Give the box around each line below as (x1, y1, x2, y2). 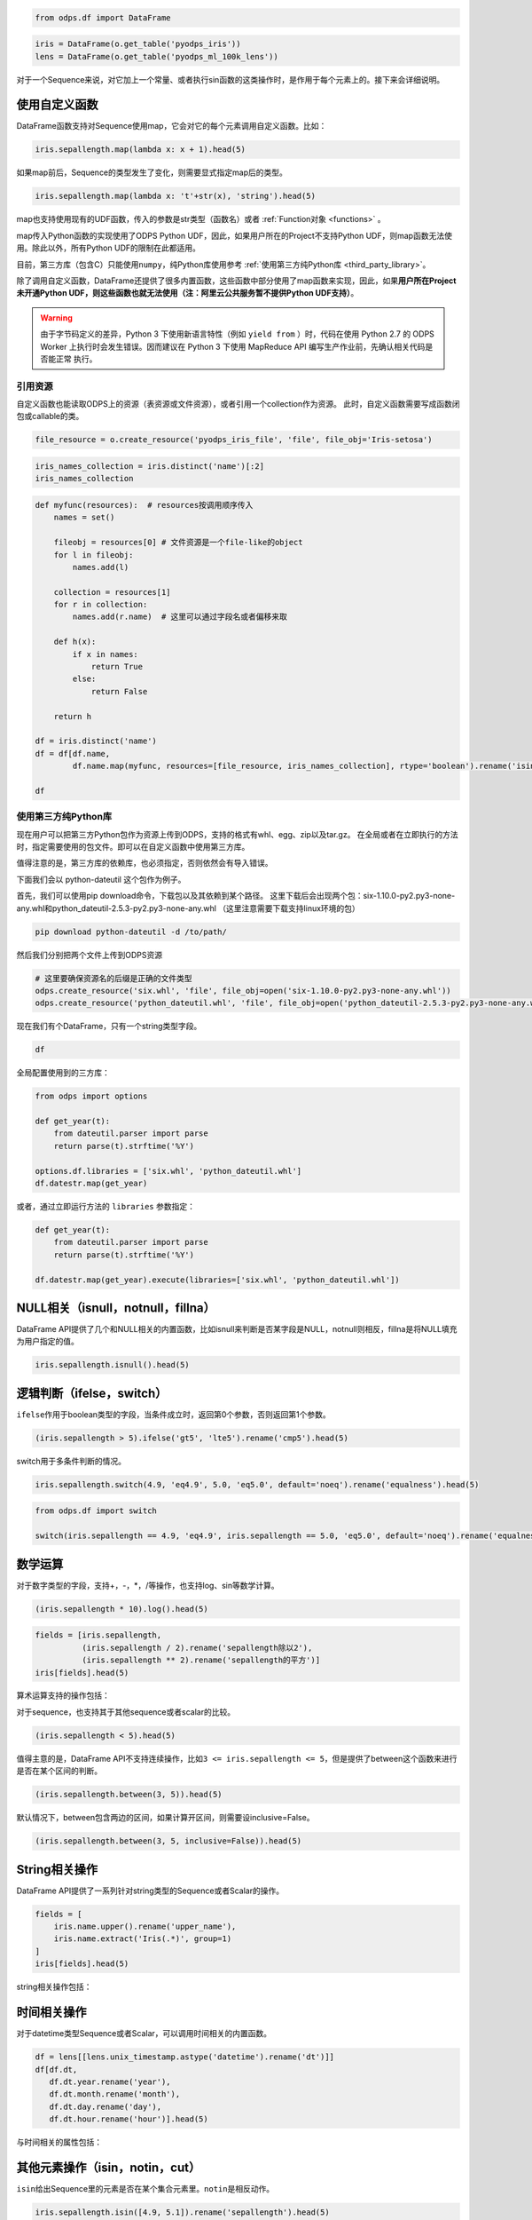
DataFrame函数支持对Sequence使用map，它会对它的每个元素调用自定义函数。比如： (16, 121, 327, 131)
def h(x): (53, 637, 97, 647)
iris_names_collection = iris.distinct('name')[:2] (35, 462, 265, 471)
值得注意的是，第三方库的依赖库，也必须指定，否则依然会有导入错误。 (16, 858, 273, 868)
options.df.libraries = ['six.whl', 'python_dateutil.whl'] (35, 1166, 302, 1176)
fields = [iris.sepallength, (35, 1630, 162, 1640)
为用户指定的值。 (16, 1336, 79, 1347)
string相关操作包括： (16, 1981, 92, 1993)
